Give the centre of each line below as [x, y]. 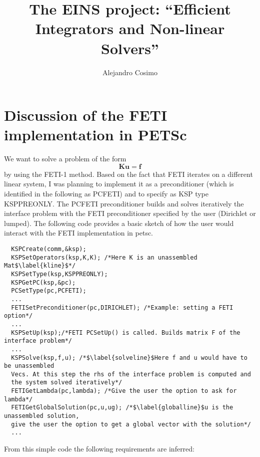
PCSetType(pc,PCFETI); [49, 291]
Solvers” [130, 48]
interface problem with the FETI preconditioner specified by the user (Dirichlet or [130, 213]
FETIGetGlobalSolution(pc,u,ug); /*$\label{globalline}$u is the [122, 408]
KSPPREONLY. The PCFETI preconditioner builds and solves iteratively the [124, 203]
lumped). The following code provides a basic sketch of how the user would [119, 223]
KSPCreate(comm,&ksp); [49, 249]
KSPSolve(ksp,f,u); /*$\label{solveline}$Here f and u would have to [129, 358]
